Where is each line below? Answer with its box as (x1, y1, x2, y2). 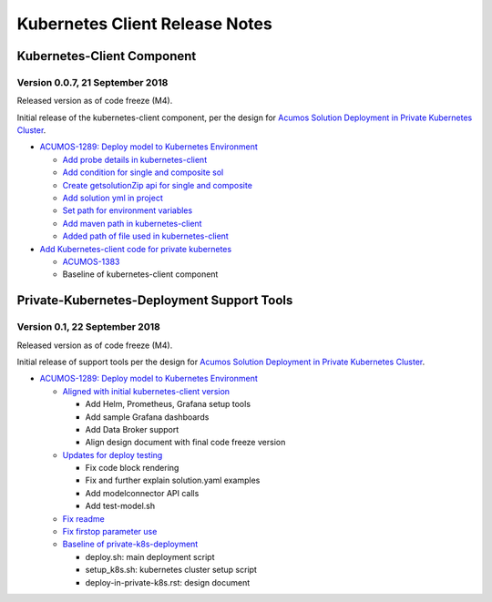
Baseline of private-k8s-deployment (62, 538, 199, 550)
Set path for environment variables (62, 205, 193, 216)
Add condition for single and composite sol (62, 167, 224, 178)
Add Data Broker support (85, 423, 179, 434)
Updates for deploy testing (62, 449, 163, 460)
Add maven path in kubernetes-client (62, 218, 202, 229)
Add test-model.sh (85, 501, 155, 512)
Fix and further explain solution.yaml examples (85, 474, 261, 486)
